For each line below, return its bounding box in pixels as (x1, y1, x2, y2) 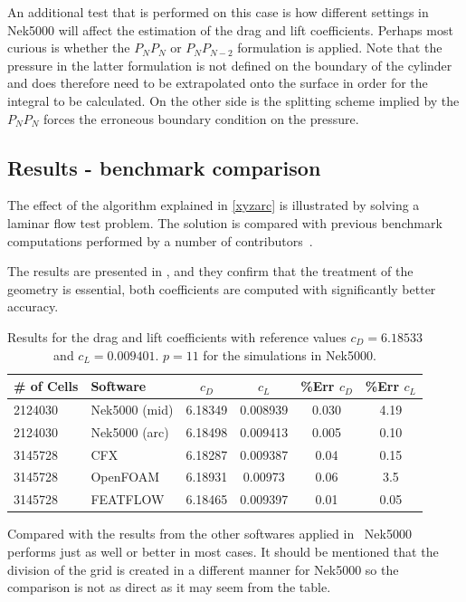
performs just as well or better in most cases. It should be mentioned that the (7, 542, 439, 561)
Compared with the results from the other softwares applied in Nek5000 (7, 524, 412, 543)
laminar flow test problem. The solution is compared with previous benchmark (7, 213, 442, 232)
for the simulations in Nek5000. (203, 345, 376, 364)
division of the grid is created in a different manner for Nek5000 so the (7, 559, 399, 578)
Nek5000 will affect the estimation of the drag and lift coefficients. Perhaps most (7, 20, 453, 39)
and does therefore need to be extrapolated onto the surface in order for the (7, 73, 428, 92)
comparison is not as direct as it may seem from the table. (7, 578, 331, 597)
